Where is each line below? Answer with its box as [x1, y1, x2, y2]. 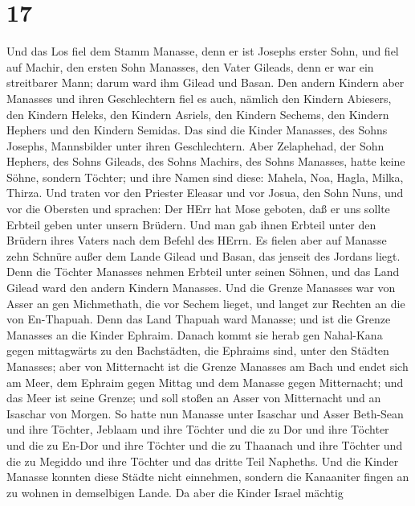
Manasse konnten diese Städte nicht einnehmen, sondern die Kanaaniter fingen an [6, 468, 409, 485]
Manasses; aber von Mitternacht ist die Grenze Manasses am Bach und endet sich [6, 358, 409, 374]
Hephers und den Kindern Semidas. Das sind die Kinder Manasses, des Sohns [6, 121, 388, 138]
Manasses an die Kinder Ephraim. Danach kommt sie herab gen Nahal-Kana [6, 326, 383, 343]
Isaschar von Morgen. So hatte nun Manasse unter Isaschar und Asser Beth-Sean [6, 405, 404, 422]
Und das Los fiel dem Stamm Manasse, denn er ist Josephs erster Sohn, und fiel [6, 43, 399, 60]
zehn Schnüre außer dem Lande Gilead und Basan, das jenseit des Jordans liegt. [6, 247, 401, 264]
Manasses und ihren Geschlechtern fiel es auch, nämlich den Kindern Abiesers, [6, 89, 392, 106]
